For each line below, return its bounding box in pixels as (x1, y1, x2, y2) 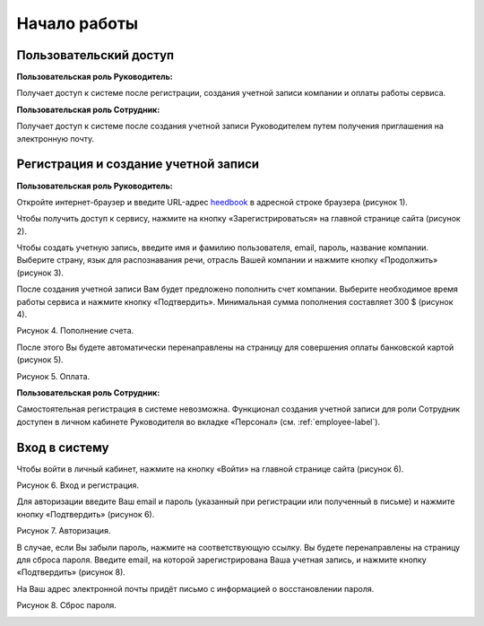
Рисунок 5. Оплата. (16, 370, 91, 381)
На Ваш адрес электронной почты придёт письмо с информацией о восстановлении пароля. (16, 583, 375, 594)
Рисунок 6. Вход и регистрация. (16, 480, 139, 491)
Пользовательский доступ (16, 48, 175, 63)
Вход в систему (16, 439, 109, 455)
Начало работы (16, 13, 139, 33)
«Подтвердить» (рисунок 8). (16, 567, 125, 578)
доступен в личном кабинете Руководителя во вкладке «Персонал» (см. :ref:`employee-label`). (16, 416, 381, 427)
